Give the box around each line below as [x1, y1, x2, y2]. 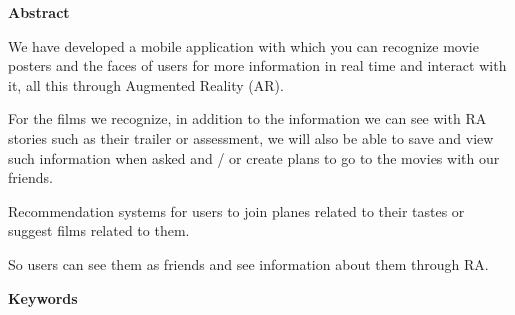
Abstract [8, 2, 70, 22]
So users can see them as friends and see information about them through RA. [8, 253, 489, 274]
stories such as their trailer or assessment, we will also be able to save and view [8, 127, 494, 148]
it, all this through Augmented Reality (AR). [8, 74, 284, 95]
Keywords [8, 287, 78, 308]
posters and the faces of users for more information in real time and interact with [8, 55, 507, 76]
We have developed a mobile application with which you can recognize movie [8, 35, 479, 56]
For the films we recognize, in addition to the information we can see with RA [8, 108, 487, 129]
